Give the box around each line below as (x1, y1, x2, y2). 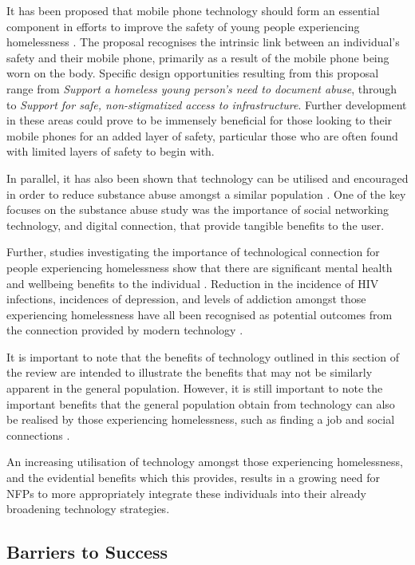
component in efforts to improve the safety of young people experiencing (6, 18, 360, 34)
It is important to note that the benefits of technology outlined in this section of (6, 348, 399, 365)
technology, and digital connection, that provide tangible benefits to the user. (6, 216, 385, 233)
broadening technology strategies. (6, 500, 170, 517)
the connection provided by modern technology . (6, 322, 243, 338)
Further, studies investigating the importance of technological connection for (6, 243, 380, 260)
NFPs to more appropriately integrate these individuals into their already (6, 484, 366, 501)
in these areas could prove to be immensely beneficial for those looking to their (6, 112, 393, 128)
